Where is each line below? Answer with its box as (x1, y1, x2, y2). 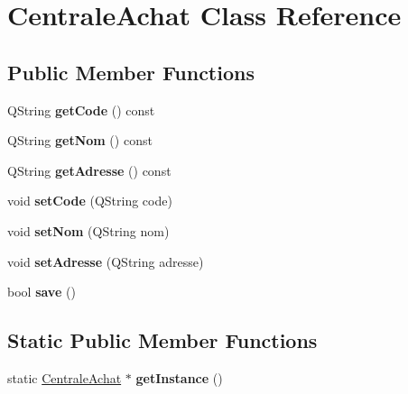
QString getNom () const (7, 131, 153, 150)
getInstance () (135, 368, 223, 387)
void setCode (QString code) (7, 191, 172, 210)
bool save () (7, 282, 76, 301)
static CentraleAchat (7, 368, 122, 387)
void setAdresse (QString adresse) (7, 252, 204, 270)
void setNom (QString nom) (7, 221, 170, 240)
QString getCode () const (7, 100, 155, 119)
